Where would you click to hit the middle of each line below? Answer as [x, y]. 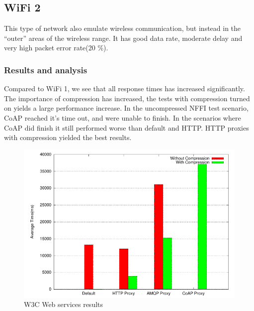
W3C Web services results [64, 304]
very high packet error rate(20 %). [56, 48]
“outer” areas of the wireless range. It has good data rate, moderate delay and [123, 38]
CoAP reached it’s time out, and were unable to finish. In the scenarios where [123, 117]
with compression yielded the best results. [68, 137]
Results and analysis [46, 70]
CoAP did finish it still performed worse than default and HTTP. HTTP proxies [127, 127]
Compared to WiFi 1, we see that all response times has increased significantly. [125, 88]
